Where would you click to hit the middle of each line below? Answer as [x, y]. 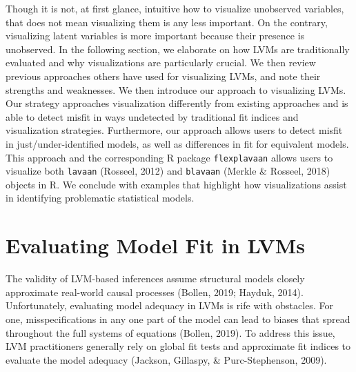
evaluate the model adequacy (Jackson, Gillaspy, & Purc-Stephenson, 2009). [166, 359]
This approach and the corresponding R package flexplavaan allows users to [169, 157]
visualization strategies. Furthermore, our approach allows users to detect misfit [174, 130]
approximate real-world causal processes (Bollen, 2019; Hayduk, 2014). [155, 292]
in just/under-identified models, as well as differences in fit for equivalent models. [177, 143]
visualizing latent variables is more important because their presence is [155, 36]
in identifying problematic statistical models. [100, 198]
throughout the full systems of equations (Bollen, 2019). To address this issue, [170, 332]
